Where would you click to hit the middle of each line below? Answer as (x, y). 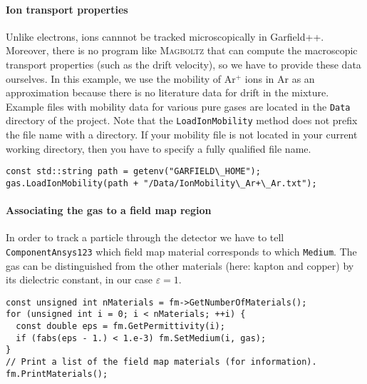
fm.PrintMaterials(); (57, 374)
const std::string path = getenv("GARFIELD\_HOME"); (133, 172)
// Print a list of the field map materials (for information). (161, 362)
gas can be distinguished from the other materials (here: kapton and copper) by (180, 265)
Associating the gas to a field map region (109, 210)
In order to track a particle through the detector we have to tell (145, 237)
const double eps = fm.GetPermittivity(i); (120, 327)
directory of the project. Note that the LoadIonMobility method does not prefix (182, 120)
